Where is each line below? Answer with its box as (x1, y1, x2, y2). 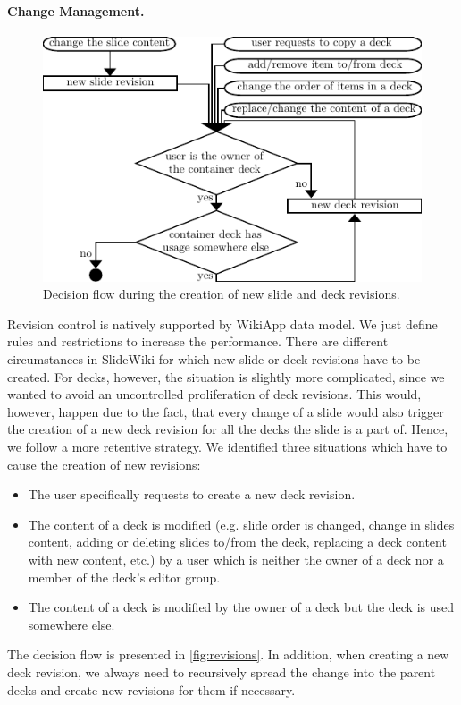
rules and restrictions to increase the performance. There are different (7, 332, 389, 351)
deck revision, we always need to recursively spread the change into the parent (7, 662, 436, 681)
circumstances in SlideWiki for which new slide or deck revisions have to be (7, 350, 421, 369)
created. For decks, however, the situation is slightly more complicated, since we (7, 367, 445, 386)
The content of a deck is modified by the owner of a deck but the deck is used (28, 598, 455, 616)
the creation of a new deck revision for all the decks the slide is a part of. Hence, (7, 420, 448, 438)
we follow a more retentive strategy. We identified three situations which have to (7, 437, 448, 456)
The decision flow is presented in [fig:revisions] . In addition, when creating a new (7, 645, 449, 664)
